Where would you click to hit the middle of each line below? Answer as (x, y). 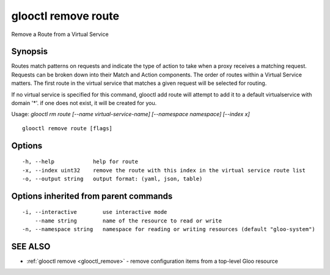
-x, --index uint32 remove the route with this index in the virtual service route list (164, 170)
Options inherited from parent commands (92, 196)
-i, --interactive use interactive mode (95, 212)
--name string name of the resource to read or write (128, 221)
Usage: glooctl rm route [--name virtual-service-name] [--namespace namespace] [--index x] (130, 114)
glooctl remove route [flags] (68, 128)
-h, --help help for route (80, 162)
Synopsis (30, 52)
